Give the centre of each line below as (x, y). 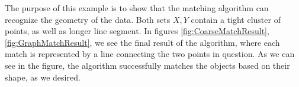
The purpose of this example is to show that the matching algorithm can (137, 8)
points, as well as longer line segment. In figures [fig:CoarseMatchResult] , (137, 31)
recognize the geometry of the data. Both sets (88, 19)
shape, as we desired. (43, 77)
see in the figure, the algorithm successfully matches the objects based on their (147, 65)
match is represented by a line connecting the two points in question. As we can (150, 54)
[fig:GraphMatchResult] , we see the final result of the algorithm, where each (142, 42)
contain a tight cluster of (236, 19)
